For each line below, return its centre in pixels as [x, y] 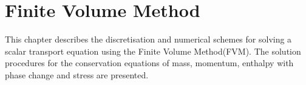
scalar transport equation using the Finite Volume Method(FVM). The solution [153, 51]
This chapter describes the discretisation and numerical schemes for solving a [148, 39]
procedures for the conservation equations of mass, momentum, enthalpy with [149, 63]
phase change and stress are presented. [77, 74]
